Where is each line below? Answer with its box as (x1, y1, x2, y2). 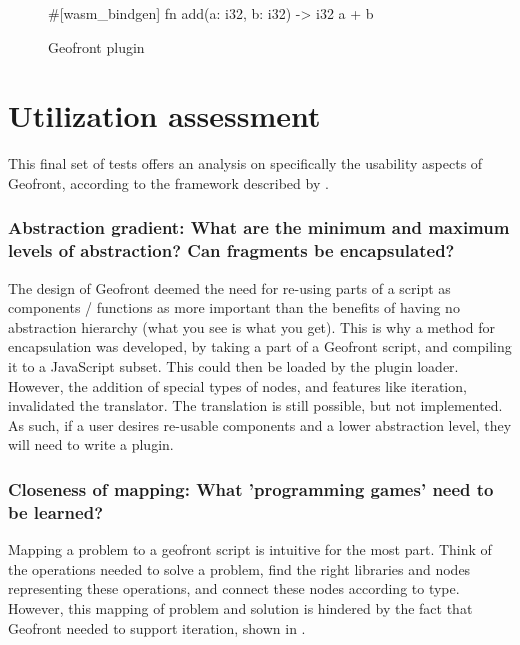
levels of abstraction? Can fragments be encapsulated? (8, 238, 455, 263)
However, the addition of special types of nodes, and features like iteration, (8, 375, 467, 396)
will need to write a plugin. (8, 434, 174, 455)
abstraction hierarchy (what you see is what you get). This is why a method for (8, 316, 496, 337)
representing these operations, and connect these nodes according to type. (8, 578, 460, 599)
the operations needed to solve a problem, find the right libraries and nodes (8, 558, 471, 579)
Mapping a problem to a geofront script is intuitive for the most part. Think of (8, 539, 492, 560)
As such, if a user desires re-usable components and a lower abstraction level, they (8, 414, 512, 435)
